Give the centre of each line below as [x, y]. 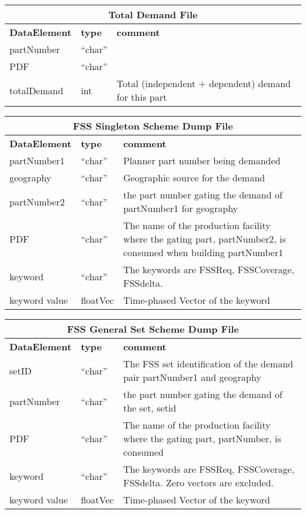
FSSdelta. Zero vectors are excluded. [198, 483]
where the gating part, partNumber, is [202, 438]
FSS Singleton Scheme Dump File [153, 126]
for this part [142, 97]
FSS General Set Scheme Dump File [153, 329]
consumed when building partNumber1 [203, 252]
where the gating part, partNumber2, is [204, 239]
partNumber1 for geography [181, 208]
